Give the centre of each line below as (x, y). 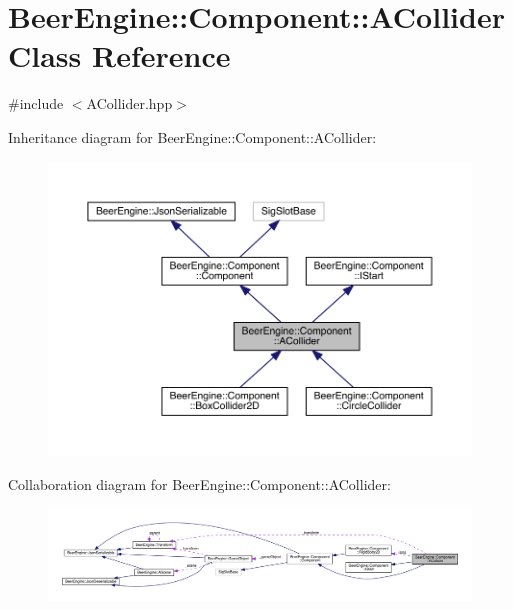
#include (36, 103)
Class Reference (119, 55)
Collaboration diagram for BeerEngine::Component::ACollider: (199, 483)
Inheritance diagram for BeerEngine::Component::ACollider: (192, 136)
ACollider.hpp (129, 103)
